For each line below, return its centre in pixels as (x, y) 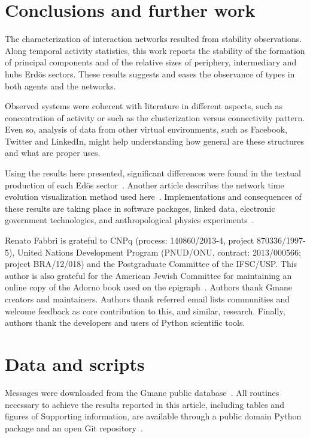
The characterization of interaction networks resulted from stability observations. (154, 39)
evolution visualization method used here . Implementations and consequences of (153, 196)
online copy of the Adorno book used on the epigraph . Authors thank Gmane (148, 287)
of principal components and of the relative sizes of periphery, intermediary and (151, 62)
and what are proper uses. (53, 153)
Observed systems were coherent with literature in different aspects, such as (144, 106)
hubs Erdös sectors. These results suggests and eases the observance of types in (150, 73)
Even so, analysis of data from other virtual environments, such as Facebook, (146, 129)
